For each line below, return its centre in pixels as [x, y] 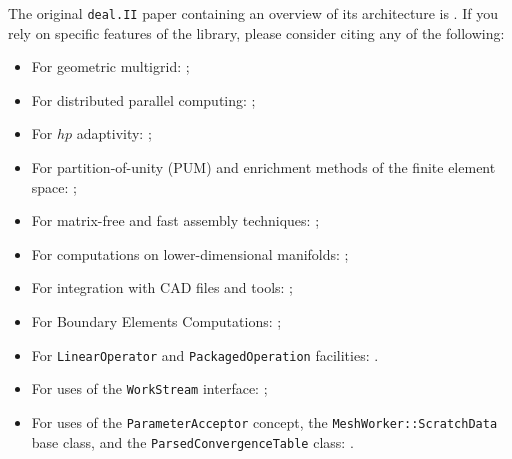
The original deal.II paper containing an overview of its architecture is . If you [253, 13]
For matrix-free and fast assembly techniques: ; [175, 220]
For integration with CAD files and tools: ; [162, 287]
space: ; [54, 186]
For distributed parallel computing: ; [143, 99]
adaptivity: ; [114, 133]
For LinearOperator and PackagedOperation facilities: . [205, 354]
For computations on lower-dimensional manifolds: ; [190, 253]
